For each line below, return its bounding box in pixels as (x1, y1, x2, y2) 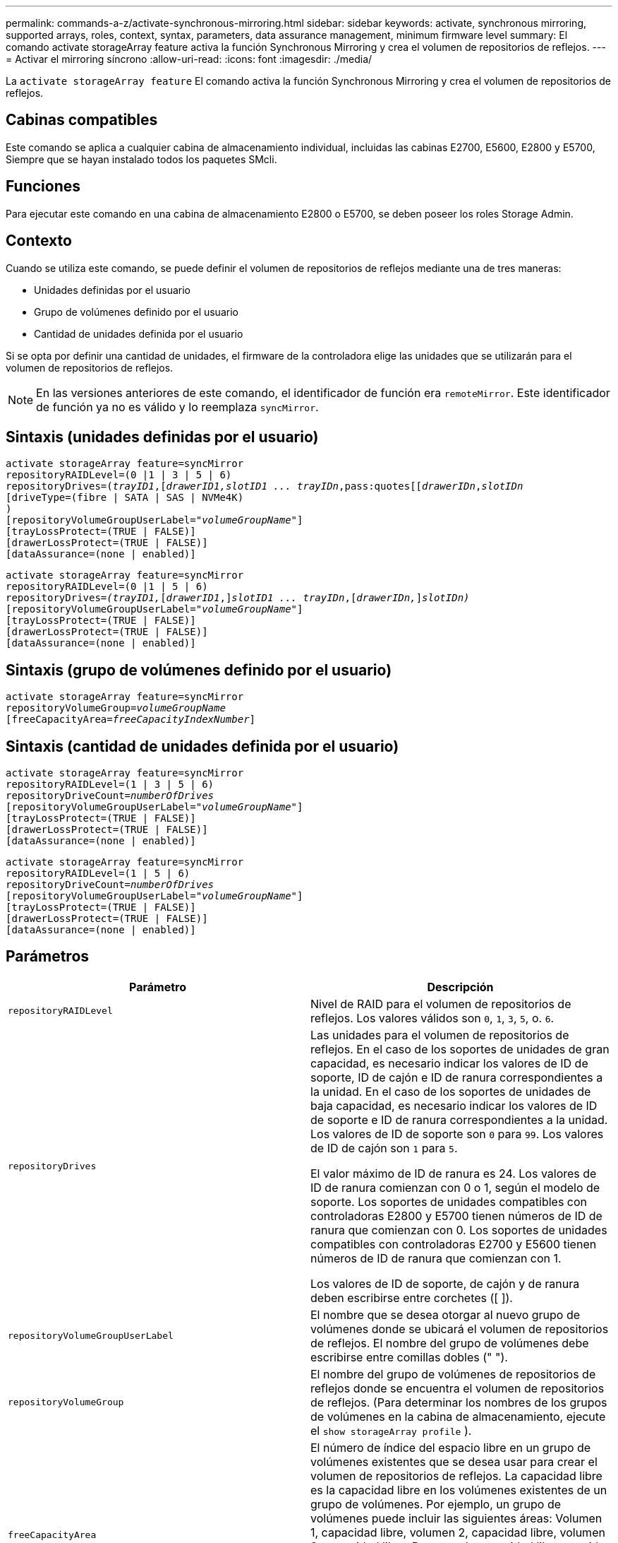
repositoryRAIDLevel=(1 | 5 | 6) (6, 868, 190, 880)
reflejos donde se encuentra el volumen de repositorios (310, 1381, 605, 1395)
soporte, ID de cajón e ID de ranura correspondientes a (310, 1070, 603, 1084)
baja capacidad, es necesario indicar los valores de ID (310, 1098, 598, 1113)
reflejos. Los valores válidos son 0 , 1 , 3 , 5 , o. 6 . (310, 1010, 555, 1025)
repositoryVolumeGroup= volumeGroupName (6, 702, 226, 714)
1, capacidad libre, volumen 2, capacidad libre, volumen (310, 1525, 605, 1539)
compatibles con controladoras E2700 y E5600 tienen (310, 1236, 597, 1251)
